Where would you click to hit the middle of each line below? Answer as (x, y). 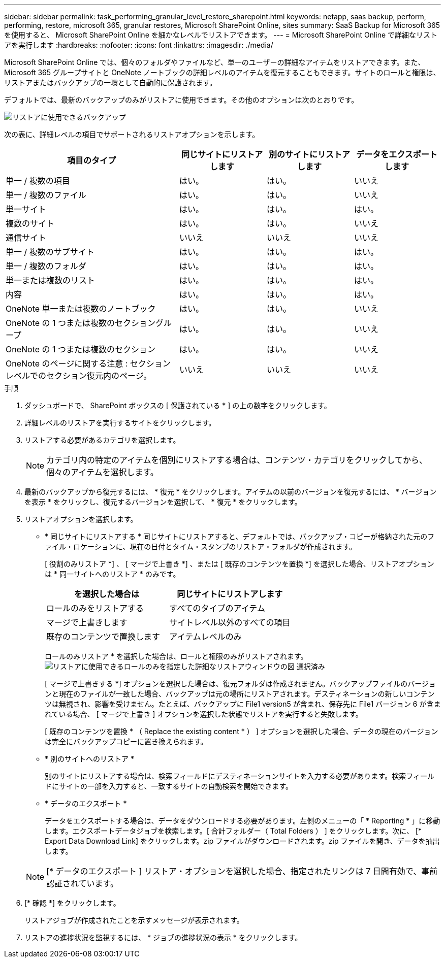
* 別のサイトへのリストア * (89, 759)
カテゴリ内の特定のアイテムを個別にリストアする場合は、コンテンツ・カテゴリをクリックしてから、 (237, 460)
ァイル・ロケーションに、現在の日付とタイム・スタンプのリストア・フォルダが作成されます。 (201, 546)
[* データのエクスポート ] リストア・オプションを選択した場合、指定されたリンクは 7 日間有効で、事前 (242, 871)
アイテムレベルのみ (205, 637)
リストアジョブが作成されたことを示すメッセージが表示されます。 (134, 920)
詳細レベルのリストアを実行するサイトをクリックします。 (120, 423)
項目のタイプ (91, 160)
